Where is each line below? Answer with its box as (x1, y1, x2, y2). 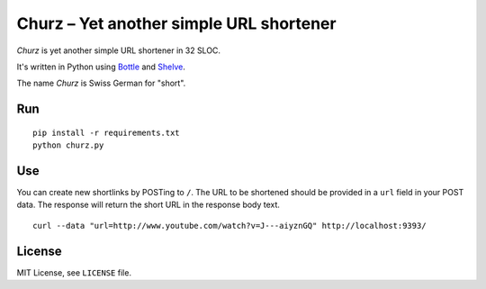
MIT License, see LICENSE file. (16, 266, 132, 278)
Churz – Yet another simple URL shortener (16, 14, 337, 33)
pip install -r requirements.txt (32, 127, 180, 138)
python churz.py (32, 140, 104, 150)
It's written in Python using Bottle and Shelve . (16, 61, 186, 72)
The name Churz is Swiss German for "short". (16, 77, 186, 89)
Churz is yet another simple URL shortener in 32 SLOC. (16, 45, 220, 56)
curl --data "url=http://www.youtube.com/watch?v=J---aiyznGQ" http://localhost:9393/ (32, 221, 427, 230)
